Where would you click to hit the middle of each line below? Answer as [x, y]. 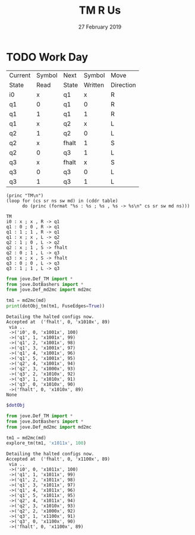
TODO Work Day [47, 57]
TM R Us [100, 10]
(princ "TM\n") [25, 196]
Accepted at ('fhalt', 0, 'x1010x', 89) [58, 322]
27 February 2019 [100, 27]
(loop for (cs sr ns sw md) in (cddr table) [62, 201]
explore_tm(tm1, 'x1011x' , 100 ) [46, 443]
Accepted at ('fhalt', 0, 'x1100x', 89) [58, 459]
